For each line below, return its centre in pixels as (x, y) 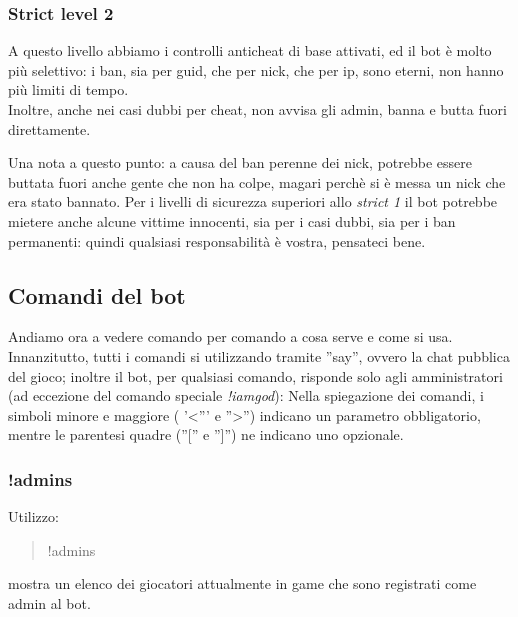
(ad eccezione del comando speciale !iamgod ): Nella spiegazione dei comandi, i (246, 395)
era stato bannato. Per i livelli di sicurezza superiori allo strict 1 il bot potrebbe (253, 201)
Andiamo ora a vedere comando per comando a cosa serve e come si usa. (230, 336)
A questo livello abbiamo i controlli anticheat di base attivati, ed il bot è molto (250, 50)
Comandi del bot (97, 294)
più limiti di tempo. (68, 89)
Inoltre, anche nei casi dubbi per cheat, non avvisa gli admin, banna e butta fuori (257, 109)
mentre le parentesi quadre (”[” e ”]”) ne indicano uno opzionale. (206, 434)
